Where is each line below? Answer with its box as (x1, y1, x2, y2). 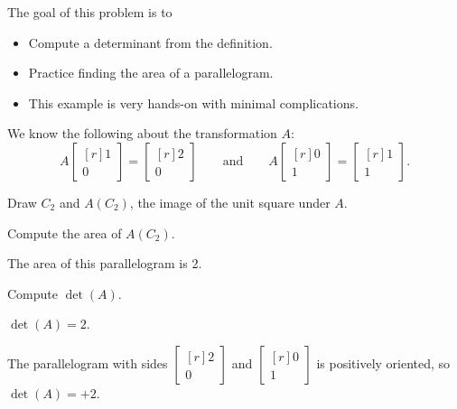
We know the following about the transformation (7, 124, 277, 143)
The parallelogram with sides (7, 353, 168, 372)
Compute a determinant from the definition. (28, 33, 273, 51)
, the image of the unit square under (129, 192, 331, 211)
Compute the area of (7, 223, 122, 242)
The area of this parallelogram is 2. (7, 254, 202, 273)
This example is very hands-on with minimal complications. (28, 93, 359, 112)
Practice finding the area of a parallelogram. (28, 63, 274, 82)
